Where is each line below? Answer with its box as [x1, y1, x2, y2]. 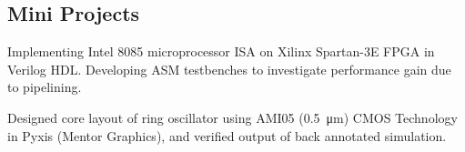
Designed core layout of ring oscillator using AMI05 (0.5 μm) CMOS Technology [7, 107, 458, 127]
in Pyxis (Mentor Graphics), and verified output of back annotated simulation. [7, 126, 447, 145]
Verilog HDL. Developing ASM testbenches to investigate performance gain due [7, 59, 451, 78]
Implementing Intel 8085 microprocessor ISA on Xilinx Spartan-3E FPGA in [7, 42, 435, 61]
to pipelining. [7, 77, 82, 96]
